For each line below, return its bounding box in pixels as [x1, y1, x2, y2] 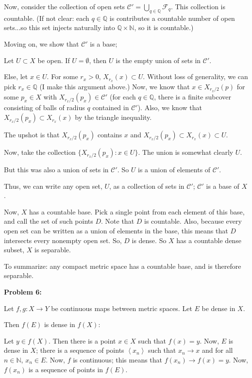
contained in [92, 102, 129, 113]
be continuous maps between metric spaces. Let [51, 303, 192, 313]
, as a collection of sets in [109, 181, 185, 191]
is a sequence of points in [28, 364, 103, 374]
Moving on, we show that [4, 38, 79, 49]
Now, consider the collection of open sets [4, 1, 125, 11]
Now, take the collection [4, 147, 76, 157]
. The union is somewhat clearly [138, 147, 234, 157]
